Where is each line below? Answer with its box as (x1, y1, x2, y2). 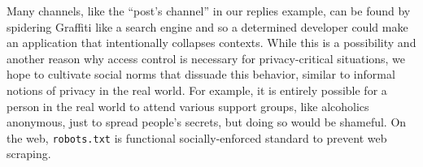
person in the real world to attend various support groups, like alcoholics (7, 97, 369, 114)
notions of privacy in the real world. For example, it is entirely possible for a (7, 81, 387, 98)
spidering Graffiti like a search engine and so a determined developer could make (7, 18, 408, 35)
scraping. (7, 145, 51, 162)
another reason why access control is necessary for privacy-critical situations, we (7, 49, 406, 66)
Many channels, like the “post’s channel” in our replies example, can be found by (7, 2, 411, 19)
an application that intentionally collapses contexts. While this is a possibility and (7, 34, 416, 51)
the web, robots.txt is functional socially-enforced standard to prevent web (7, 129, 387, 146)
